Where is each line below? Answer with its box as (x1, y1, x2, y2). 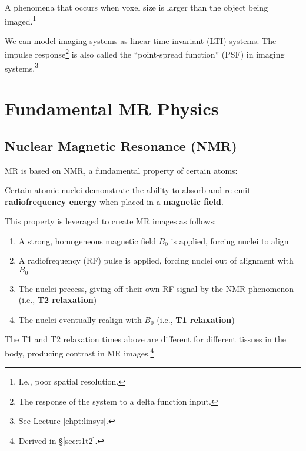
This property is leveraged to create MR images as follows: (5, 215, 217, 227)
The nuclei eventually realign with (18, 313, 142, 325)
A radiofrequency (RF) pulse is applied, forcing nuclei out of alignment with (18, 254, 294, 267)
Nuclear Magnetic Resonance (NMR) (5, 136, 237, 154)
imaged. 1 (5, 13, 36, 27)
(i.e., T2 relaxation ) (18, 294, 97, 306)
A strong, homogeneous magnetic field (18, 234, 156, 247)
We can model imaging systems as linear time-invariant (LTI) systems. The (5, 34, 277, 46)
